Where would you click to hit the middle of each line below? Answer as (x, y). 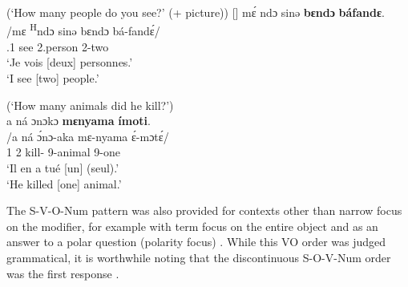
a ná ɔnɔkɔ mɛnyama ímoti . (79, 121)
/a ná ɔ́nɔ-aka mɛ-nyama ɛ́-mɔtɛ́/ (88, 136)
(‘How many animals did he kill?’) (90, 105)
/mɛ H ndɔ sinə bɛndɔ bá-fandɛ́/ (83, 30)
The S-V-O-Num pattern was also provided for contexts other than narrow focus (204, 210)
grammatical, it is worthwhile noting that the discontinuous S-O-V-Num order (199, 257)
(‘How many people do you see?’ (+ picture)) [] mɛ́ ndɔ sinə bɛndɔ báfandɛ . (196, 12)
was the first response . (63, 273)
